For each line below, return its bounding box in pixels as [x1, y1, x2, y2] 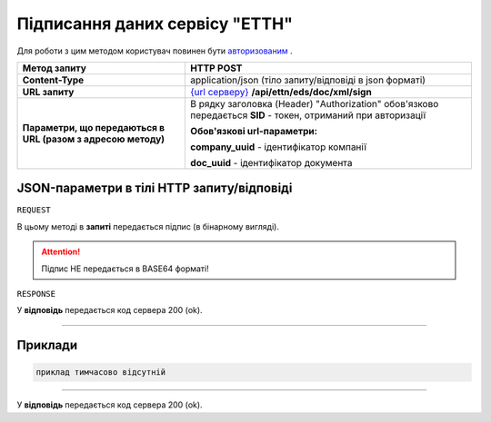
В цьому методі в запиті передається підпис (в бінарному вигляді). [16, 221, 279, 231]
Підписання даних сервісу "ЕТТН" [16, 14, 293, 34]
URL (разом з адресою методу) [22, 132, 165, 145]
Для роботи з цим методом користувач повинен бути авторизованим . [16, 45, 293, 56]
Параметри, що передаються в [22, 121, 165, 133]
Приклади [16, 338, 78, 353]
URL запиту [22, 85, 75, 98]
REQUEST [16, 205, 52, 215]
